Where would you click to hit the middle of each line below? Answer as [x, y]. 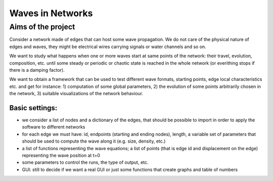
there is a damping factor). [37, 70]
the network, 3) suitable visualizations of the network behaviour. [76, 94]
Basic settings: [33, 108]
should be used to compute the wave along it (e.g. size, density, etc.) [94, 141]
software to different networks [54, 127]
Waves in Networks [51, 13]
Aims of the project [42, 27]
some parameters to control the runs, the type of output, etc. [85, 162]
